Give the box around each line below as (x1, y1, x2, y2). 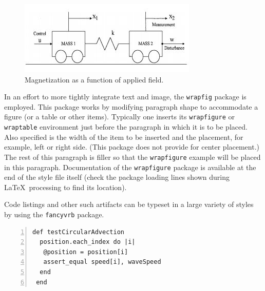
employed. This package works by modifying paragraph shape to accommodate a (4, 101, 258, 112)
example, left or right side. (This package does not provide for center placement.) (4, 141, 260, 152)
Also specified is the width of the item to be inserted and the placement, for (4, 131, 243, 142)
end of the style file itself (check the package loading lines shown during (4, 172, 230, 182)
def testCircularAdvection (32, 228, 124, 236)
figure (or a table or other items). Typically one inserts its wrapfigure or (4, 111, 235, 122)
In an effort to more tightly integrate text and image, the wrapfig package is (4, 91, 247, 102)
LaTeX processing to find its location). (4, 181, 127, 192)
